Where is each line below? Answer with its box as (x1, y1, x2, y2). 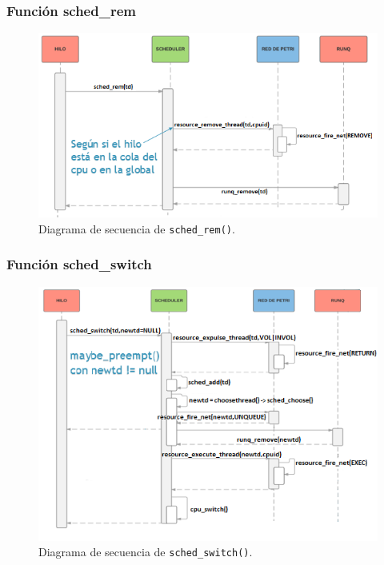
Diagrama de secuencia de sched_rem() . (38, 220, 235, 237)
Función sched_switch (6, 254, 152, 274)
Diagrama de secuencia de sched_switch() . (38, 543, 253, 560)
